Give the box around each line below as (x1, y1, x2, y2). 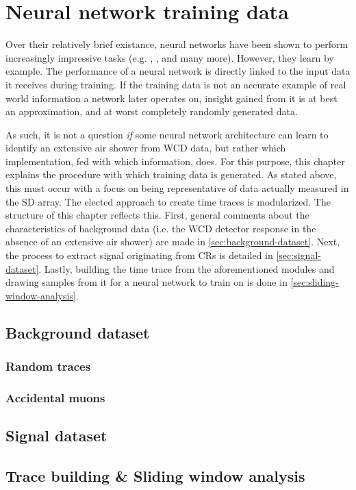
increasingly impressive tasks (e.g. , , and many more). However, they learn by (5, 50, 334, 64)
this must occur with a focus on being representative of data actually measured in (5, 181, 349, 195)
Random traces (5, 358, 91, 375)
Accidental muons (5, 389, 105, 406)
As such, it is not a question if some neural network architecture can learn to (5, 127, 329, 141)
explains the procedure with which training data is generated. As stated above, (5, 167, 337, 182)
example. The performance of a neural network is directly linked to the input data (5, 64, 351, 78)
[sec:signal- (276, 248, 321, 262)
